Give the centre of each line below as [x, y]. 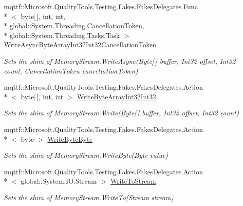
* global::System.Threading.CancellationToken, [74, 26]
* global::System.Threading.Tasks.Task [62, 35]
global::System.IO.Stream [59, 181]
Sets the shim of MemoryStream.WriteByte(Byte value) [86, 155]
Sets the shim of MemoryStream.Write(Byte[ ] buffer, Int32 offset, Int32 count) [121, 113]
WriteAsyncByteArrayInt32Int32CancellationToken [80, 45]
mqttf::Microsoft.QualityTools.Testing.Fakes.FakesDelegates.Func [101, 6]
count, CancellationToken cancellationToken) [71, 70]
